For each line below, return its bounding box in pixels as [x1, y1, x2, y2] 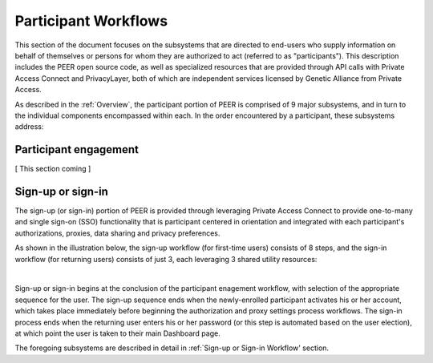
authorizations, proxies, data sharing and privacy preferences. [14, 228, 221, 238]
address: [14, 122, 44, 131]
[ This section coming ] [14, 164, 91, 174]
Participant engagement [14, 143, 140, 156]
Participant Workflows [14, 12, 168, 30]
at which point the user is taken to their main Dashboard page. [14, 329, 221, 338]
